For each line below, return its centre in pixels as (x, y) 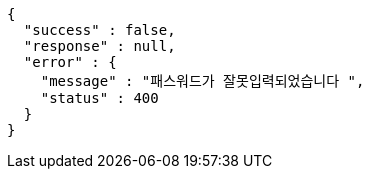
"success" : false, (99, 30)
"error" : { (70, 62)
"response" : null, (99, 46)
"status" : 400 (99, 98)
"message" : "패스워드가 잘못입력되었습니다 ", (202, 81)
